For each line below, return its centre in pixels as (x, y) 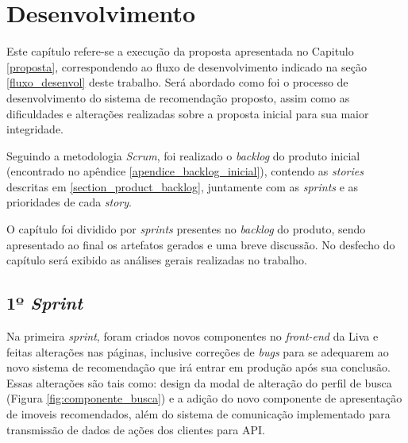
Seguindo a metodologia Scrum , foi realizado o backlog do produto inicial (183, 155)
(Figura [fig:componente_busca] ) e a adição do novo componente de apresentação (204, 398)
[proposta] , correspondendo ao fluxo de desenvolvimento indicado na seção (187, 66)
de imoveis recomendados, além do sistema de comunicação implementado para (198, 414)
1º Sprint (45, 303)
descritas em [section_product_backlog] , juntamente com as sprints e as (183, 186)
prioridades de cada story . (69, 202)
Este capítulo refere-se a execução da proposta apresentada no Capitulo (180, 51)
